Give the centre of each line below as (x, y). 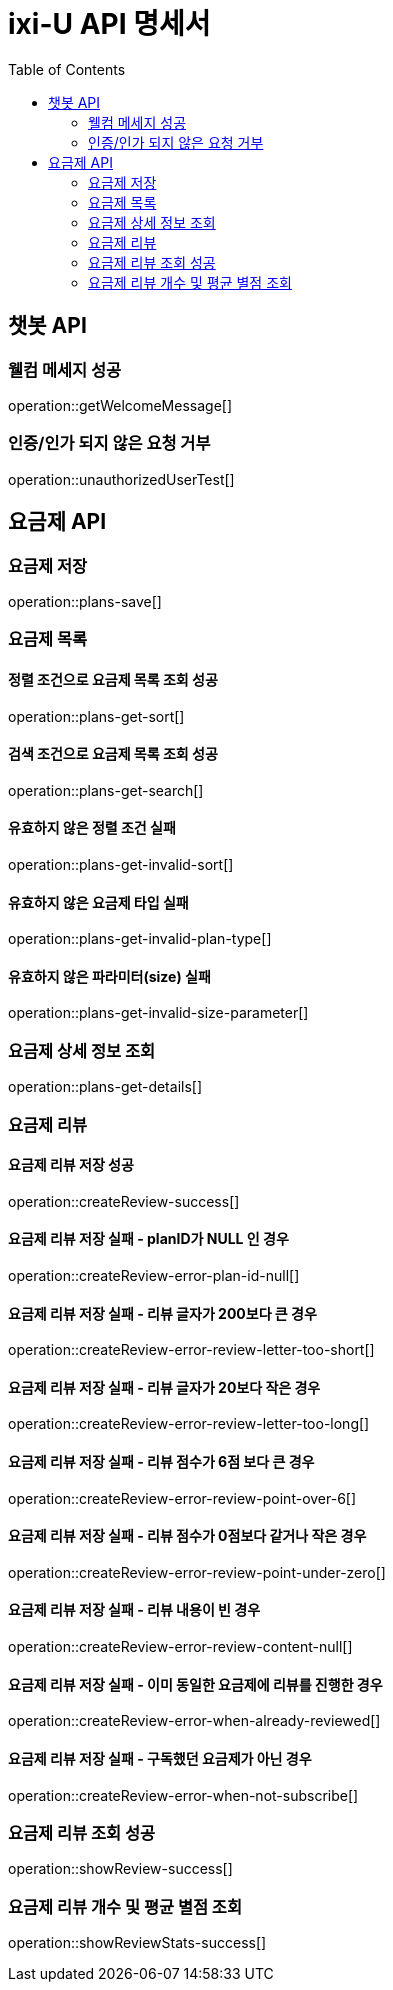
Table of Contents (67, 69)
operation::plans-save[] (85, 601)
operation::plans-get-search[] (106, 790)
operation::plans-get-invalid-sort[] (121, 864)
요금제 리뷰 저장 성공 (71, 1165)
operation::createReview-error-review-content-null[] (180, 1647)
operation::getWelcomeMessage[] (120, 405)
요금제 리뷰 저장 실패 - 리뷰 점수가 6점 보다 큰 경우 (161, 1462)
